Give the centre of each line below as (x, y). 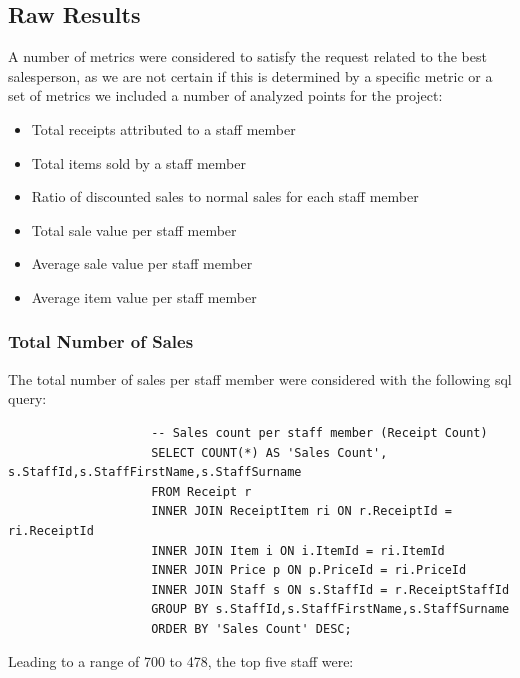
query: (27, 398)
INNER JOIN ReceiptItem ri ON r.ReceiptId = (301, 511)
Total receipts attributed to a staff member (163, 128)
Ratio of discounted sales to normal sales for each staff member (225, 196)
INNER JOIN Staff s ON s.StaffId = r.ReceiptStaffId (330, 589)
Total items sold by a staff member (138, 162)
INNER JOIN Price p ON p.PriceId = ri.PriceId (309, 570)
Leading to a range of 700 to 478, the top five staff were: (181, 661)
